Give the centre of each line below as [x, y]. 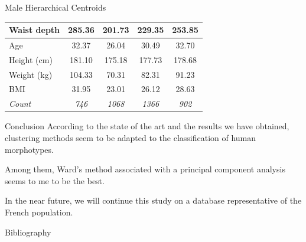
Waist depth [35, 30]
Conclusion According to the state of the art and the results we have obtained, [147, 126]
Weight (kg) [31, 74]
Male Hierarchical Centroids [56, 7]
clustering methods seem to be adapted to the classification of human [131, 138]
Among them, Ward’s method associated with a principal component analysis [145, 169]
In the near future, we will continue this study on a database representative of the [153, 200]
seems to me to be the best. [55, 180]
